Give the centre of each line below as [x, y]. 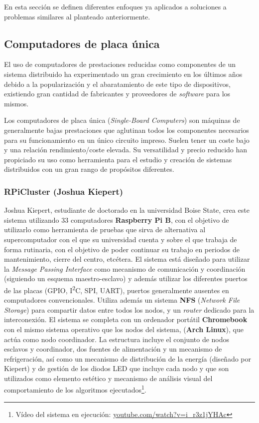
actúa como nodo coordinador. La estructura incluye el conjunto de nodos [117, 339]
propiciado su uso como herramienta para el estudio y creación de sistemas [118, 159]
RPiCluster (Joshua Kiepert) [64, 191]
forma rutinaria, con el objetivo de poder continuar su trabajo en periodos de [122, 249]
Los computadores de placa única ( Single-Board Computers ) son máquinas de [122, 120]
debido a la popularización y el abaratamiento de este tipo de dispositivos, [118, 84]
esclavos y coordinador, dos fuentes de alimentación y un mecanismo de [113, 349]
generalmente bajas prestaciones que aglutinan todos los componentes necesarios [127, 130]
